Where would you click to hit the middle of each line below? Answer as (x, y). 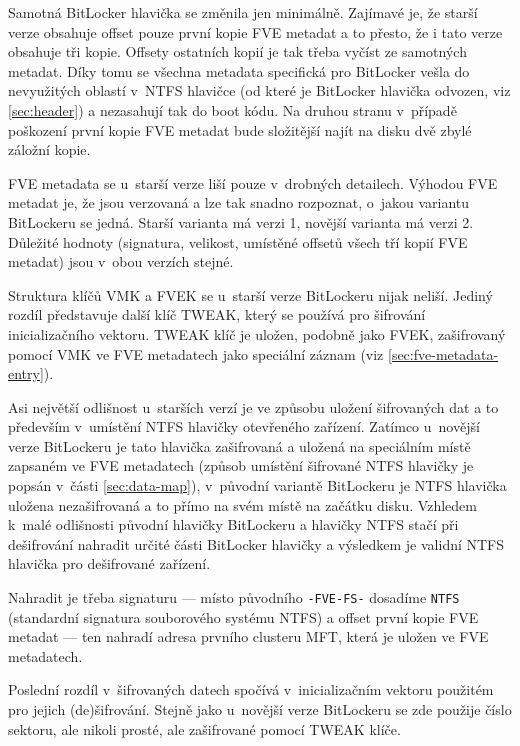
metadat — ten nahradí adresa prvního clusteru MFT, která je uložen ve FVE (248, 636)
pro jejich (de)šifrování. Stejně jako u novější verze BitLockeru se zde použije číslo (260, 709)
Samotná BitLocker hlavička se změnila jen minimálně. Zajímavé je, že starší (243, 12)
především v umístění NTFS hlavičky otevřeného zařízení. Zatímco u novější (244, 426)
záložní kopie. (49, 149)
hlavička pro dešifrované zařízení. (109, 563)
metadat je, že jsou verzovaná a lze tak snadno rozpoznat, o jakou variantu (239, 202)
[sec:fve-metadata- (443, 353)
